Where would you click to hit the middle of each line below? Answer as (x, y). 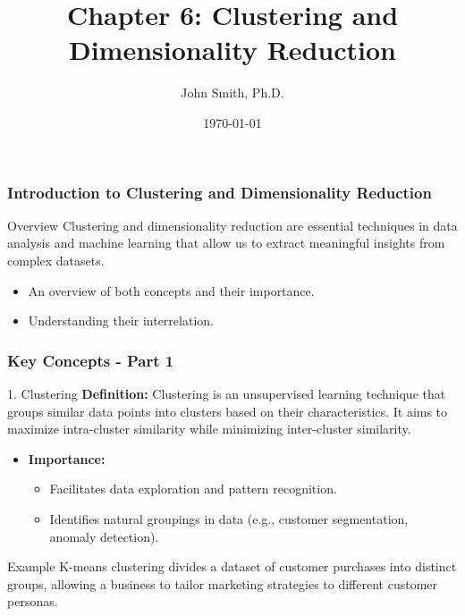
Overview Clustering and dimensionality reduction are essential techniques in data (232, 225)
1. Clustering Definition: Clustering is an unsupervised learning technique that (227, 393)
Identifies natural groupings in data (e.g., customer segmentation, (229, 518)
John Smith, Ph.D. (232, 93)
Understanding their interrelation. (121, 321)
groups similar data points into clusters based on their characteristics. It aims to (228, 411)
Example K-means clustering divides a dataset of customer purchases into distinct (232, 566)
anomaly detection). (104, 536)
